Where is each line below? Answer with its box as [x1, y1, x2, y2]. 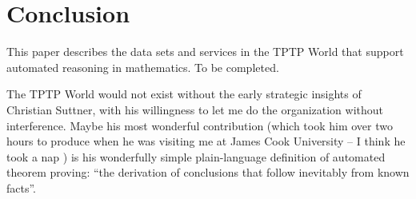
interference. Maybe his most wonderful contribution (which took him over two [6, 117, 393, 133]
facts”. [6, 179, 37, 196]
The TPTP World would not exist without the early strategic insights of [6, 86, 362, 102]
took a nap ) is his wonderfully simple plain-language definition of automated [6, 148, 386, 165]
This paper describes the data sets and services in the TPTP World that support [6, 43, 404, 60]
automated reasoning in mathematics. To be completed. [6, 58, 279, 75]
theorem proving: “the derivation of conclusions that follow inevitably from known [6, 164, 410, 181]
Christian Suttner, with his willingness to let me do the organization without [6, 101, 384, 117]
